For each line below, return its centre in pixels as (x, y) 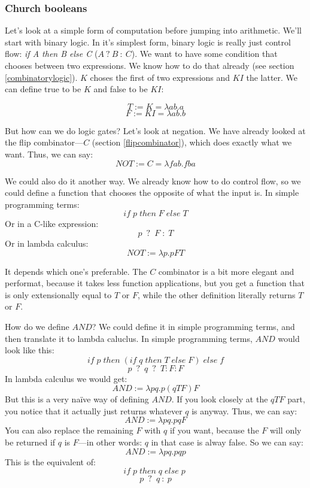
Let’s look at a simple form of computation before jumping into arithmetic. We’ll (153, 30)
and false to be (121, 89)
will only (285, 430)
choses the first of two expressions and (160, 77)
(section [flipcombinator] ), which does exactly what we (192, 142)
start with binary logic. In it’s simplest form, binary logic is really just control (148, 42)
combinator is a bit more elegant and (226, 271)
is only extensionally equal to (58, 294)
